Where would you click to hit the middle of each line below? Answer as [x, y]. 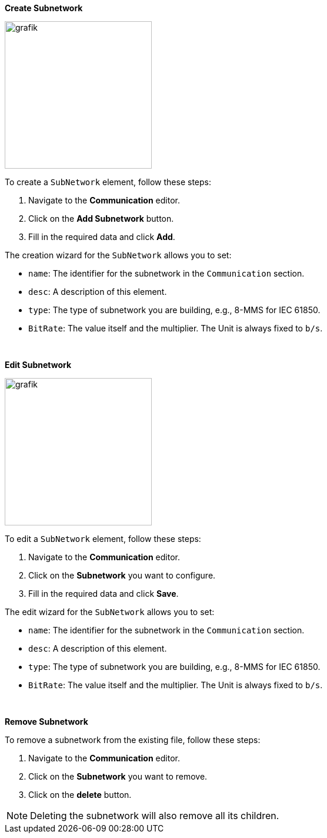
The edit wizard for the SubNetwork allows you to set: [110, 612]
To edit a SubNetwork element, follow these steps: [103, 539]
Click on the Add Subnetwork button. [101, 218]
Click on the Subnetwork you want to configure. [122, 575]
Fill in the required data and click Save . [104, 594]
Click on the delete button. [80, 795]
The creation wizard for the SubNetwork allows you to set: [118, 255]
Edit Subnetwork [38, 365]
